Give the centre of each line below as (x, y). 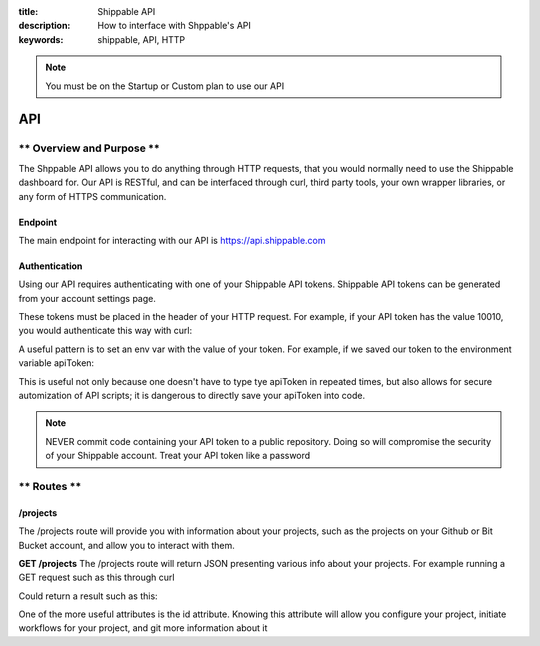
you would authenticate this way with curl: (105, 331)
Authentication (50, 266)
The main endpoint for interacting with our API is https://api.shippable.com (172, 240)
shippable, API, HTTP (141, 39)
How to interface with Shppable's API (174, 26)
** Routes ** (50, 486)
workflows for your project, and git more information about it (143, 628)
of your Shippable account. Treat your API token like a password (178, 456)
